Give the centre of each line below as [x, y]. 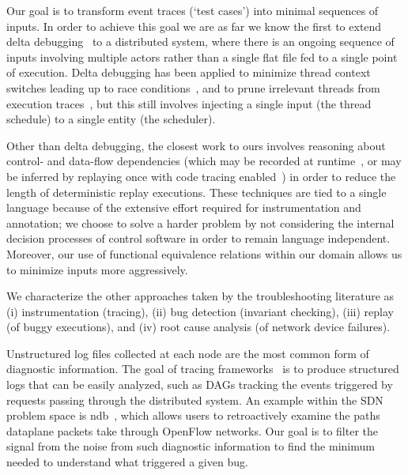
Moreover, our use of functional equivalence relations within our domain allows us [204, 253]
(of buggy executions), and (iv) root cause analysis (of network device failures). [198, 327]
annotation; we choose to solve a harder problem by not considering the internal [200, 222]
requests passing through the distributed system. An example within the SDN [195, 400]
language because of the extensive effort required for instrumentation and [184, 207]
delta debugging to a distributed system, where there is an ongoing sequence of [200, 41]
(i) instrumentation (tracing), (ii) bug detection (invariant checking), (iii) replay [200, 311]
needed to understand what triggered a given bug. [127, 462]
